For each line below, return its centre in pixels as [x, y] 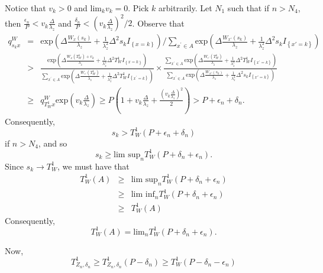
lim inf [143, 195]
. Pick [138, 8]
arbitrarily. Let [185, 8]
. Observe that [158, 23]
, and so [53, 143]
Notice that [25, 8]
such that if [248, 8]
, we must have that [93, 166]
